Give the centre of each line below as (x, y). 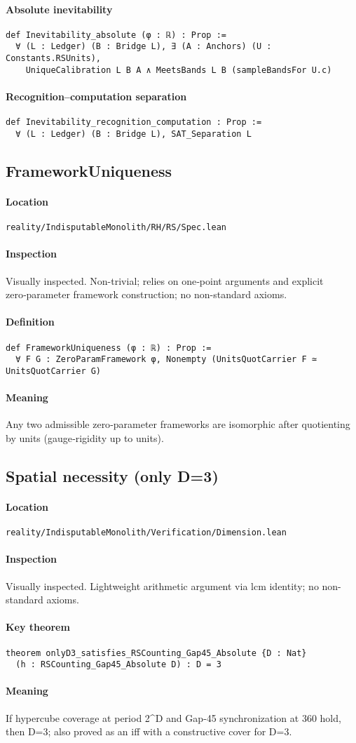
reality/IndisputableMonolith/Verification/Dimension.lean (146, 533)
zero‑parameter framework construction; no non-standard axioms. (146, 294)
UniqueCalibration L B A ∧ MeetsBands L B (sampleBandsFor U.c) (179, 70)
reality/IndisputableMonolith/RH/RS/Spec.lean (116, 228)
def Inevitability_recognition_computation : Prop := (134, 122)
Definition (30, 322)
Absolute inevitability (59, 9)
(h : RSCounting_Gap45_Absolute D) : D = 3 (118, 665)
